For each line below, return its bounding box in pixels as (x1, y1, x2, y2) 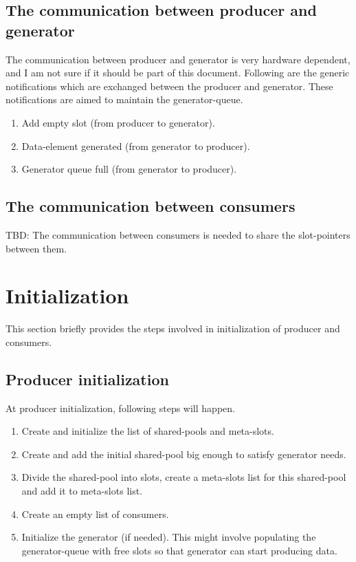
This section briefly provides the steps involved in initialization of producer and (5, 321, 340, 336)
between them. (5, 241, 67, 255)
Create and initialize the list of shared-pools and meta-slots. (21, 424, 274, 438)
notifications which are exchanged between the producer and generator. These (5, 78, 333, 93)
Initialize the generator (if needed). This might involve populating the (21, 530, 316, 544)
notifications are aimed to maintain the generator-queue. (5, 92, 243, 107)
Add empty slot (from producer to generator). (21, 115, 215, 129)
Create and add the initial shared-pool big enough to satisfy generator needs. (21, 446, 346, 461)
